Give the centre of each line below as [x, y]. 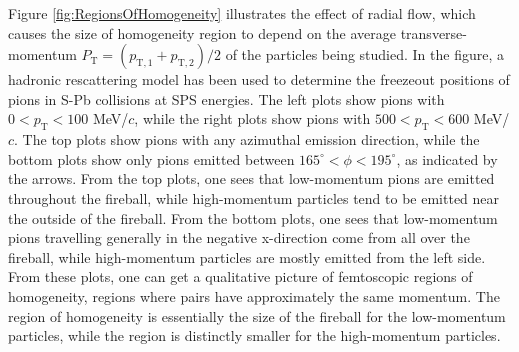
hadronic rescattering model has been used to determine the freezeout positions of [259, 79]
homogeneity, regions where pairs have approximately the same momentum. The [254, 295]
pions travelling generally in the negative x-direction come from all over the [239, 237]
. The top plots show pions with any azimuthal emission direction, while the [247, 139]
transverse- [433, 32]
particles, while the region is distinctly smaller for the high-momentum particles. [254, 335]
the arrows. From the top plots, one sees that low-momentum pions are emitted [251, 178]
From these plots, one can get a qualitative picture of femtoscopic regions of [240, 276]
